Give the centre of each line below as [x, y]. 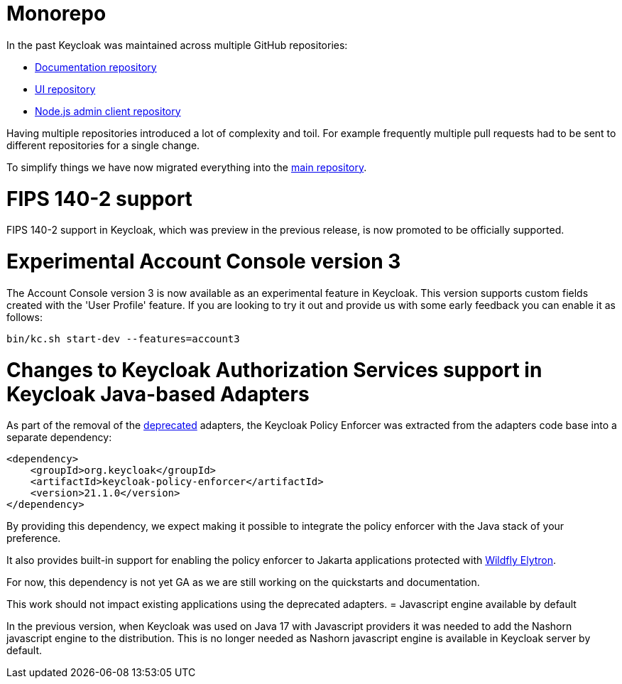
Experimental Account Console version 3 [204, 261]
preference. [34, 538]
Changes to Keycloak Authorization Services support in [274, 370]
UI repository [65, 89]
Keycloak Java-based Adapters [158, 394]
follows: [24, 317]
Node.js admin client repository [108, 111]
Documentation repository [96, 67]
